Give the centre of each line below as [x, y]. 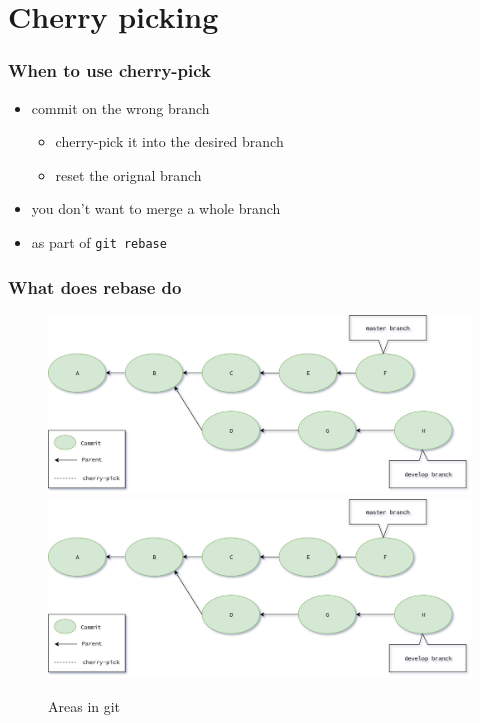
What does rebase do [95, 286]
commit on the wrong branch [120, 107]
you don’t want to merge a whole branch [156, 208]
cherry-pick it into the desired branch [169, 141]
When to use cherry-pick [110, 70]
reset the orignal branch [128, 174]
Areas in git [84, 705]
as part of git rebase [99, 241]
